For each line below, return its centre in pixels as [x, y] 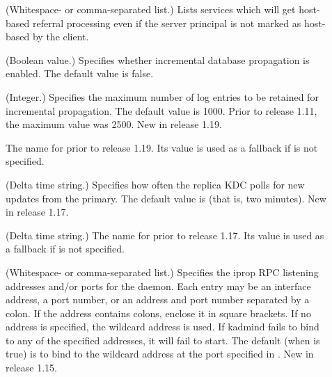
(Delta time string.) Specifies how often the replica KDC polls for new [155, 184]
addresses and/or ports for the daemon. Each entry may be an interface [158, 286]
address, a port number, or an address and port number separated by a [158, 299]
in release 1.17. [37, 212]
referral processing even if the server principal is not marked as [167, 23]
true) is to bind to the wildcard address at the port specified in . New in [160, 354]
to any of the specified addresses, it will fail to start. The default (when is [163, 340]
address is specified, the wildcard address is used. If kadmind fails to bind [163, 327]
